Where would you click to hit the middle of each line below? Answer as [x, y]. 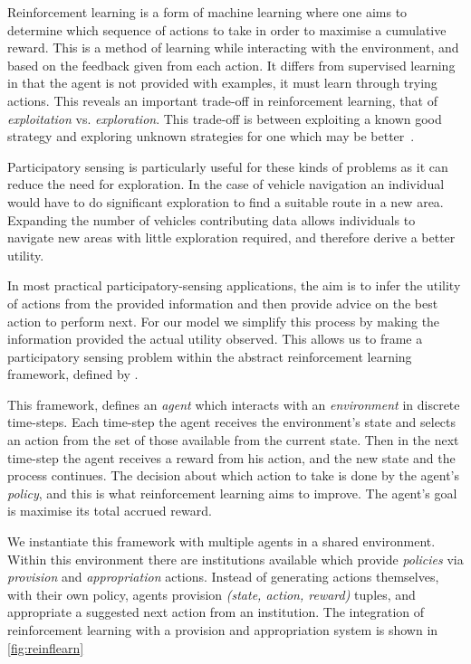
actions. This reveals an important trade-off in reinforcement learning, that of [222, 100]
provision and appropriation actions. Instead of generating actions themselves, [223, 577]
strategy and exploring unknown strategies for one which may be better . [211, 136]
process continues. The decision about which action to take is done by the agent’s [234, 475]
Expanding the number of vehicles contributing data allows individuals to [211, 219]
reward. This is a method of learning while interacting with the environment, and [233, 47]
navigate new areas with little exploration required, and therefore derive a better [231, 237]
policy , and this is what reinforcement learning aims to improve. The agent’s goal [232, 493]
